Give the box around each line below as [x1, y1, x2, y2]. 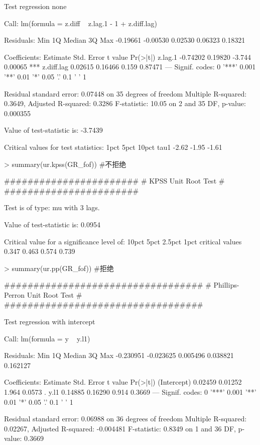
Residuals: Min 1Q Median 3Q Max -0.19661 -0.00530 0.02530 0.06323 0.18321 [4, 35, 245, 45]
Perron [4, 289, 25, 300]
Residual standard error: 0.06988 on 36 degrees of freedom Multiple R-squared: [4, 413, 247, 424]
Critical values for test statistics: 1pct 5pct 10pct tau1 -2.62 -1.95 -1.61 [4, 141, 222, 152]
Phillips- [213, 280, 239, 290]
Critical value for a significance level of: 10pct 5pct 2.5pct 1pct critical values [4, 236, 242, 246]
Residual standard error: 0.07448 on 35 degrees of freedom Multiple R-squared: [4, 88, 247, 99]
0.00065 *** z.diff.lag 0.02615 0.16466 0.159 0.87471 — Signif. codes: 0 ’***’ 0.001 [4, 61, 256, 72]
